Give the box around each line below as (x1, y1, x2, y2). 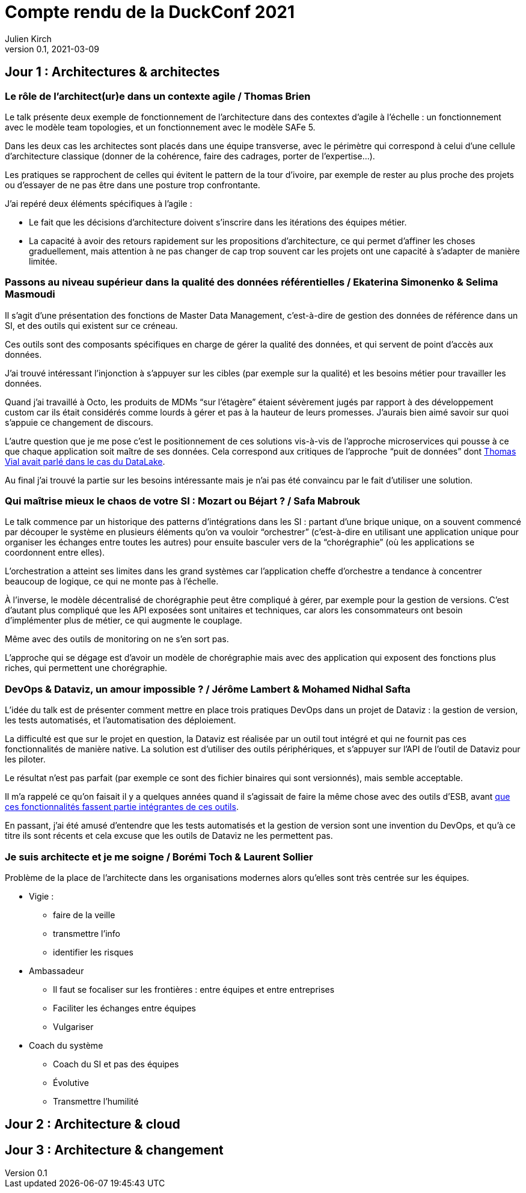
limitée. (29, 256, 58, 266)
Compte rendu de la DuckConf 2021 (5, 2, 295, 22)
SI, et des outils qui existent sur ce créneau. (5, 320, 178, 331)
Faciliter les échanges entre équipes (53, 1002, 196, 1013)
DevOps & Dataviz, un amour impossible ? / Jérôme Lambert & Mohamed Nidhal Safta (5, 682, 411, 695)
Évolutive (53, 1077, 89, 1088)
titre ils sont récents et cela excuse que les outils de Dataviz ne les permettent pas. (5, 830, 333, 841)
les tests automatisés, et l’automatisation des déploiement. (5, 715, 236, 726)
